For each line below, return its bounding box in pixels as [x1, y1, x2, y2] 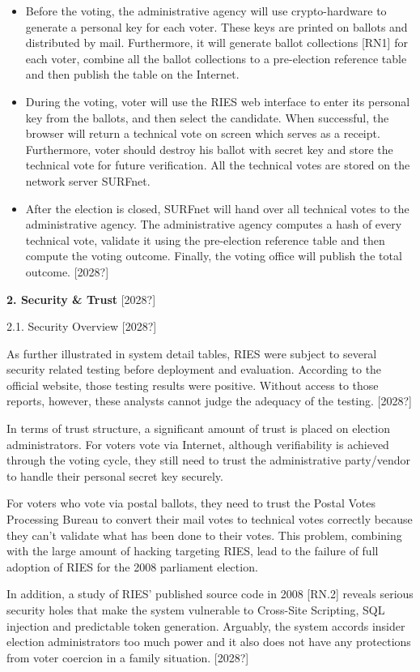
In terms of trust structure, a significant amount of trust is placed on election [6, 420, 390, 437]
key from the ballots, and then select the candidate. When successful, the [25, 109, 389, 126]
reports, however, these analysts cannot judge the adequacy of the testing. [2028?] [6, 392, 412, 409]
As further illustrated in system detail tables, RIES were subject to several [6, 345, 377, 362]
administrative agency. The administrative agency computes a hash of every [25, 216, 402, 233]
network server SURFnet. [25, 172, 151, 189]
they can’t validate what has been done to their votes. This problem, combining [6, 526, 402, 543]
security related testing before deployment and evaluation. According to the [6, 361, 382, 378]
